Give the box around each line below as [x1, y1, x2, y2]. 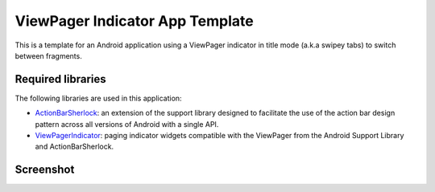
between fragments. [14, 51, 82, 60]
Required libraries [14, 72, 106, 86]
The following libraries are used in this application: [14, 93, 182, 103]
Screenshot [14, 163, 75, 177]
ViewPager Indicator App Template [14, 12, 254, 30]
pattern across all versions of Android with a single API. [35, 119, 219, 129]
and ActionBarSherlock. [35, 141, 114, 152]
